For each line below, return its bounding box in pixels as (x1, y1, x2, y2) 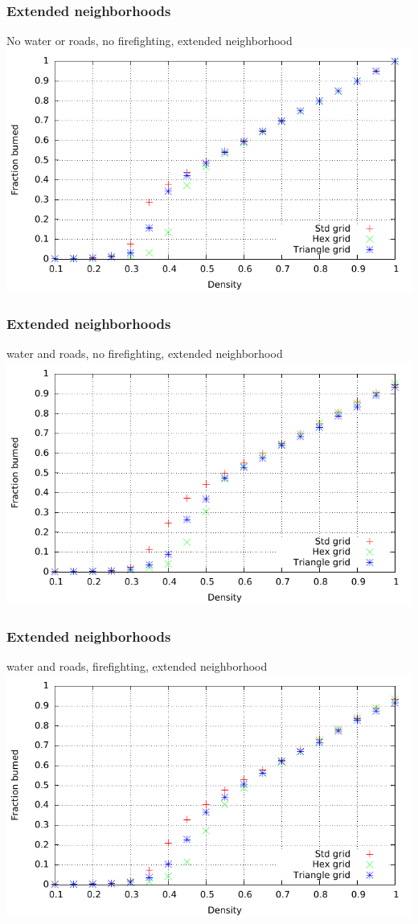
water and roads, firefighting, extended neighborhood (6, 657, 268, 674)
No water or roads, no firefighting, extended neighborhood (6, 32, 293, 49)
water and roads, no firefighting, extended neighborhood (6, 345, 283, 362)
